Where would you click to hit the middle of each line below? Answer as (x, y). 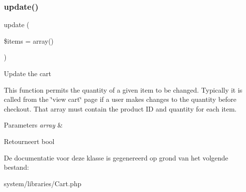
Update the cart (28, 73)
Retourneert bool (29, 141)
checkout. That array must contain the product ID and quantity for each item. (120, 108)
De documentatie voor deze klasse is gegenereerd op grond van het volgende (116, 157)
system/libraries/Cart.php (43, 183)
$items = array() (29, 40)
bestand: (16, 167)
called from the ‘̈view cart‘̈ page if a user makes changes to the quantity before (120, 99)
